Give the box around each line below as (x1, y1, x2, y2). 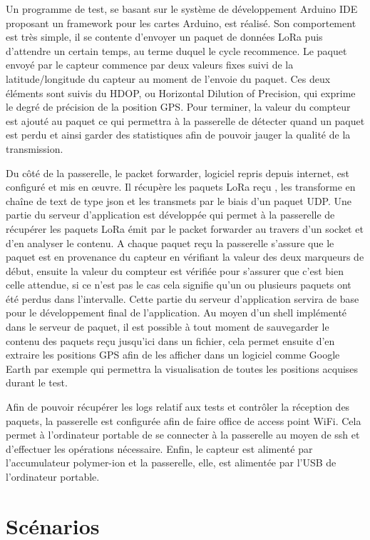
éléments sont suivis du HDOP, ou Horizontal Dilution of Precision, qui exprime (6, 85, 356, 100)
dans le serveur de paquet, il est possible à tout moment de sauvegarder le (6, 319, 329, 334)
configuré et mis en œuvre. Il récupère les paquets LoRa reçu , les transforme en (6, 179, 356, 194)
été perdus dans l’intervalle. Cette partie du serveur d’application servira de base (6, 291, 359, 306)
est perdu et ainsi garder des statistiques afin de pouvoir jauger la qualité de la (6, 127, 351, 142)
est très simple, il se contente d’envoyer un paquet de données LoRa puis (6, 29, 323, 44)
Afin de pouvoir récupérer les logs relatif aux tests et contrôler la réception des (6, 399, 350, 414)
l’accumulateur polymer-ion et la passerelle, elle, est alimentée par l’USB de (6, 455, 336, 470)
